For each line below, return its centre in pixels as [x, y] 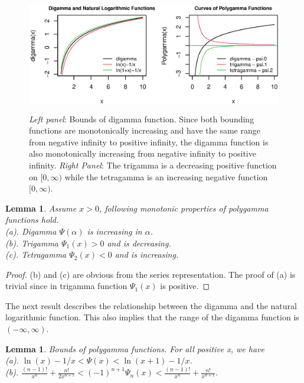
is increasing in [115, 231]
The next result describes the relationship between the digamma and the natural [151, 305]
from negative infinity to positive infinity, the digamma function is [149, 142]
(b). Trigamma [32, 243]
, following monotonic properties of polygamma [184, 208]
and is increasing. [147, 254]
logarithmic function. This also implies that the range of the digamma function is [152, 317]
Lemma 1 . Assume [41, 208]
